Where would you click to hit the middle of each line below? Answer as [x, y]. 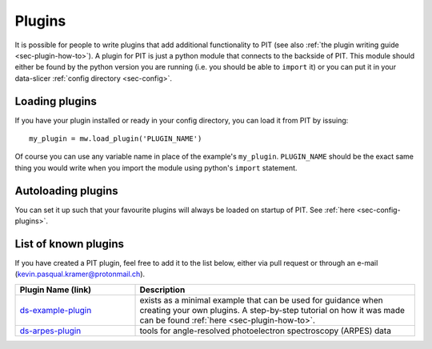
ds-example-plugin [56, 310]
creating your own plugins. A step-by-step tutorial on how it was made [272, 310]
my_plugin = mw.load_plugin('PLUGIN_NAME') [116, 139]
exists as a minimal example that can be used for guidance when [261, 300]
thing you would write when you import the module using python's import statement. [156, 167]
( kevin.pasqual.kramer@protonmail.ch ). [80, 274]
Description [162, 290]
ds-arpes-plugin [50, 331]
